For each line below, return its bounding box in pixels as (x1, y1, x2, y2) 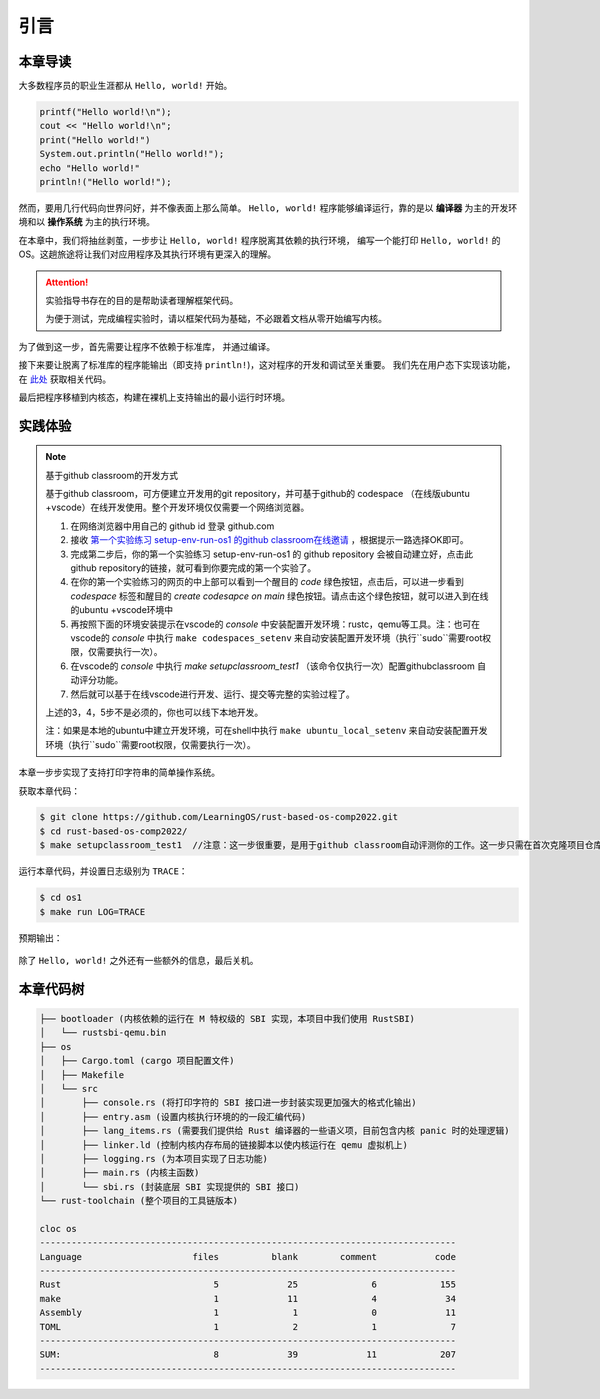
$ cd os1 (39, 892, 83, 904)
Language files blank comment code (39, 1251, 457, 1262)
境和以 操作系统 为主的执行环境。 (18, 216, 155, 228)
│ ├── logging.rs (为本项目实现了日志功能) (39, 1153, 269, 1164)
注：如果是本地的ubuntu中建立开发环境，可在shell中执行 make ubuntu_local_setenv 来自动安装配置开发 (45, 725, 489, 737)
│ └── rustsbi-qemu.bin (39, 1027, 167, 1039)
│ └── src (39, 1083, 99, 1094)
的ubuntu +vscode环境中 (70, 604, 174, 616)
